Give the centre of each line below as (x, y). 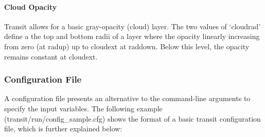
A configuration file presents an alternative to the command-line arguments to (127, 98)
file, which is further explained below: (63, 129)
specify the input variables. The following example (83, 108)
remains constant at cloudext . (51, 56)
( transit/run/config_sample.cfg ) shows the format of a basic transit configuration (132, 118)
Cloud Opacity (31, 6)
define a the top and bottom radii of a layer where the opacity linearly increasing (132, 36)
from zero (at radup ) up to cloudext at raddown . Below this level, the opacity (127, 46)
